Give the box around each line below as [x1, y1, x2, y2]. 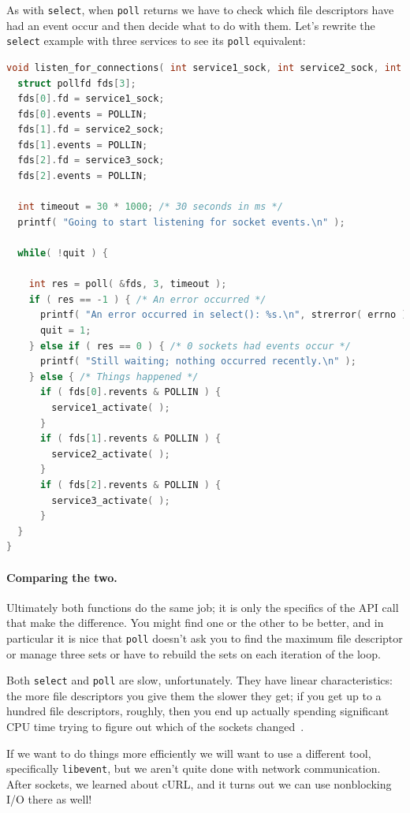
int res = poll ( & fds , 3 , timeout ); [28, 278, 227, 290]
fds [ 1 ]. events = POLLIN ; [17, 139, 148, 151]
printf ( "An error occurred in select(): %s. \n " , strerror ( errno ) [39, 309, 408, 321]
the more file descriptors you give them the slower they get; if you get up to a [6, 687, 382, 703]
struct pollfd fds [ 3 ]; [17, 77, 136, 89]
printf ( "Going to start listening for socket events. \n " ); [17, 216, 345, 228]
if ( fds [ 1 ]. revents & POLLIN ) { [39, 433, 222, 445]
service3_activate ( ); [51, 494, 170, 506]
